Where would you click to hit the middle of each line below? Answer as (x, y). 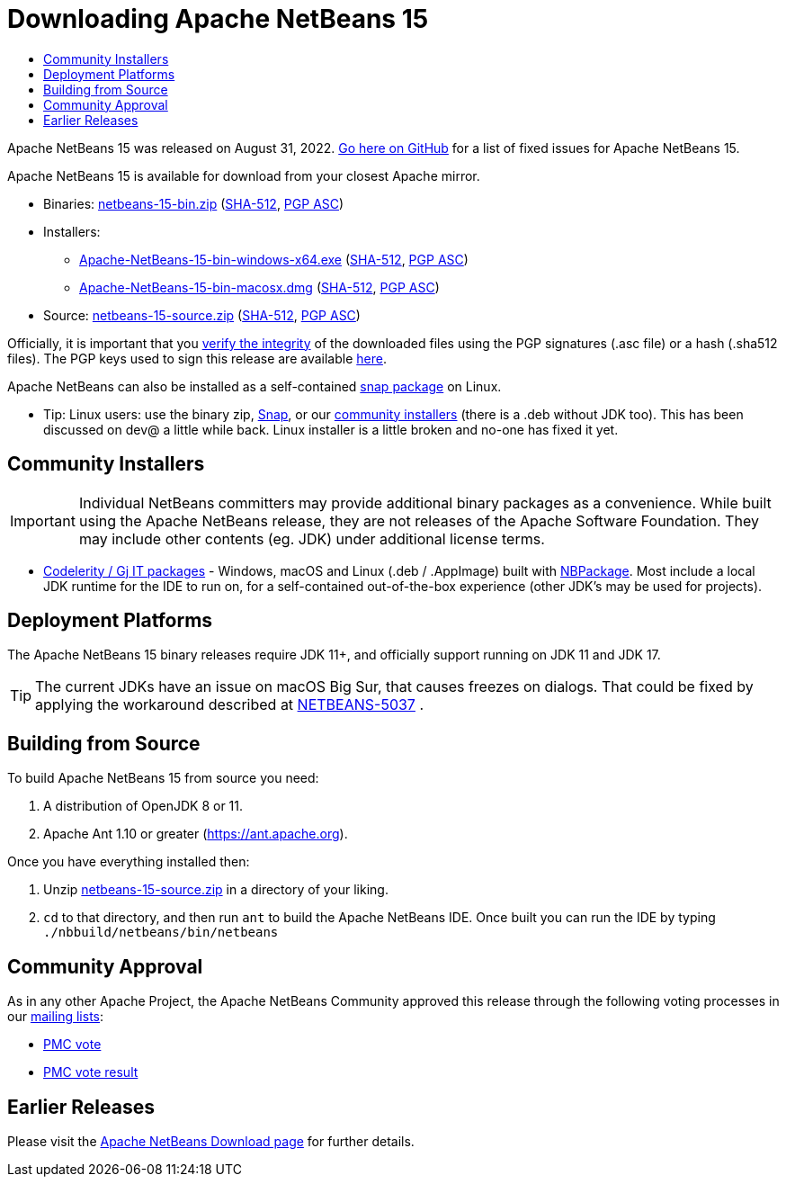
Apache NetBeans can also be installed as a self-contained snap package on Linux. (255, 386)
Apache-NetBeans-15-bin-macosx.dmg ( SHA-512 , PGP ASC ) (259, 287)
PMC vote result (91, 1072)
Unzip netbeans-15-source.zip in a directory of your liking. (216, 890)
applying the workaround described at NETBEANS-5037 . (230, 705)
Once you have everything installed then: (129, 862)
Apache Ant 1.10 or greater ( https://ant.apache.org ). (196, 834)
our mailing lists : (56, 1017)
